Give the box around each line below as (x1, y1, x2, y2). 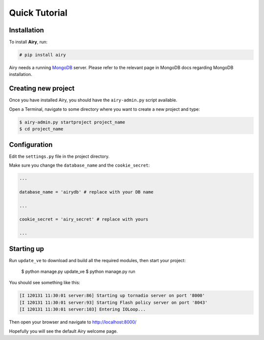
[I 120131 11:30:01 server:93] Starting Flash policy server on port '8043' (19, 299, 208, 305)
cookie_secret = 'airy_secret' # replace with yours (19, 217, 149, 222)
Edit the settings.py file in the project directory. (9, 153, 110, 159)
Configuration (9, 140, 53, 149)
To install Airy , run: (9, 39, 48, 45)
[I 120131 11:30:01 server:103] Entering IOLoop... (19, 307, 146, 312)
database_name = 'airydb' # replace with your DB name (19, 189, 154, 194)
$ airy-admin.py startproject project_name (19, 119, 126, 125)
